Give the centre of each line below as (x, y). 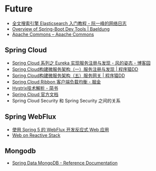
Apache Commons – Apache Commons (53, 34)
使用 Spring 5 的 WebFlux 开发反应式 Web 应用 (61, 129)
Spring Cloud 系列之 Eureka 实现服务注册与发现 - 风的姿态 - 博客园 (81, 63)
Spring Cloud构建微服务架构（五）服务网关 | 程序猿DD (68, 75)
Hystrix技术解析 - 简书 (35, 88)
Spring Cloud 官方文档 (35, 94)
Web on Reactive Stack (36, 135)
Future (19, 9)
